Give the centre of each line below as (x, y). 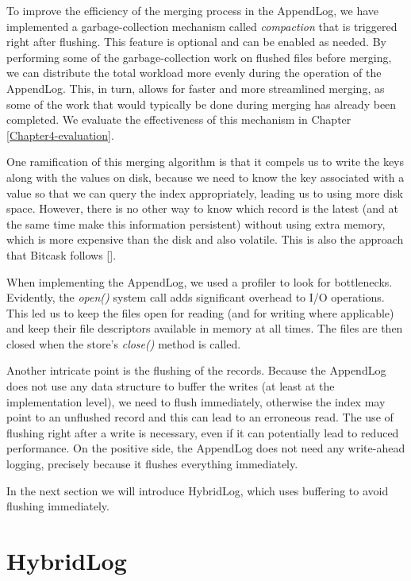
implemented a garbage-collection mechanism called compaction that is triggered (202, 26)
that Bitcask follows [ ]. (61, 254)
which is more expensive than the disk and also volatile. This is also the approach (205, 239)
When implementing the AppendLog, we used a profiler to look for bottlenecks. (200, 281)
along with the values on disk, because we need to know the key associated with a (205, 177)
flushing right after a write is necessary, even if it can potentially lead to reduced (203, 432)
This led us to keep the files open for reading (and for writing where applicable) (200, 312)
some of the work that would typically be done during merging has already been (202, 104)
